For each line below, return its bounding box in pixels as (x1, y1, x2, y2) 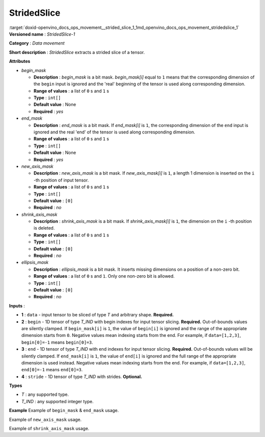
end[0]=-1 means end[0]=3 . (21, 367, 83, 373)
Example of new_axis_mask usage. (9, 416, 82, 422)
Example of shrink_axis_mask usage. (9, 426, 89, 432)
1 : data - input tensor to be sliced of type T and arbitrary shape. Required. (21, 312, 174, 318)
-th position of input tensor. (33, 177, 89, 183)
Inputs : (9, 303, 26, 308)
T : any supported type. (21, 391, 69, 397)
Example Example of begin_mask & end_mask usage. (9, 408, 119, 413)
